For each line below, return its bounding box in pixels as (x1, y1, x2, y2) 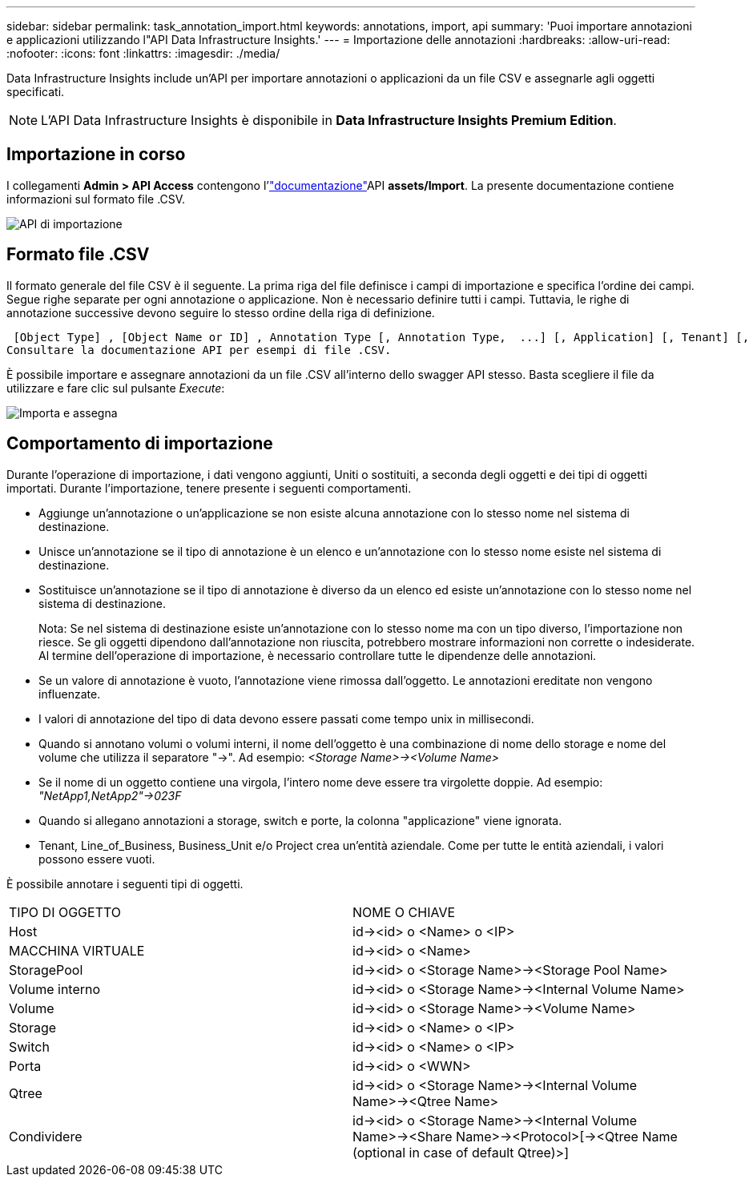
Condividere (9, 1128, 83, 1145)
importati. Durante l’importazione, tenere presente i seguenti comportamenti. (6, 481, 412, 495)
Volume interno (9, 980, 101, 997)
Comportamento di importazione (6, 433, 273, 454)
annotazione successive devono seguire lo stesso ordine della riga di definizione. (6, 305, 435, 320)
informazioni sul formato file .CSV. (6, 191, 186, 206)
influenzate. (38, 686, 101, 701)
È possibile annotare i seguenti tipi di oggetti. (6, 876, 244, 891)
